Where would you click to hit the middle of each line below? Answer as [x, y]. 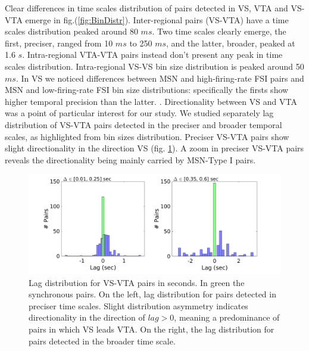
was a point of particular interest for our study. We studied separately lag [139, 113]
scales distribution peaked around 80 [71, 31]
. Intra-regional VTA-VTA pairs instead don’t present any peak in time [152, 55]
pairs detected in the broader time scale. [102, 341]
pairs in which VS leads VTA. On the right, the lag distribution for [152, 329]
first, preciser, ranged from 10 [59, 43]
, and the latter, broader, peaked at [231, 43]
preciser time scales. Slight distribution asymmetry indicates [138, 305]
